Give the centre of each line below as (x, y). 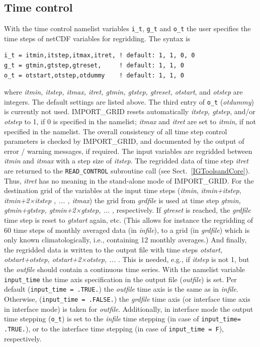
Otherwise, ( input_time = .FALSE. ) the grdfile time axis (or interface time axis (127, 298)
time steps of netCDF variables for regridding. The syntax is (97, 38)
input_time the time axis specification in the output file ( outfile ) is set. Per (120, 279)
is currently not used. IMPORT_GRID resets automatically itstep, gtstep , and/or (130, 111)
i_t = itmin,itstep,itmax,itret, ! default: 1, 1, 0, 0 (100, 56)
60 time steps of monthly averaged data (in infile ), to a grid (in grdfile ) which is (127, 230)
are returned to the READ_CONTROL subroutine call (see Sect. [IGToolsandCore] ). (127, 171)
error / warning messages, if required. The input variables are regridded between (128, 151)
